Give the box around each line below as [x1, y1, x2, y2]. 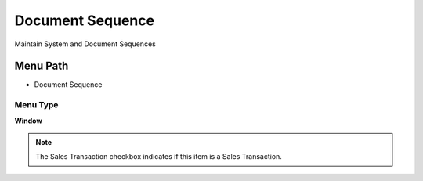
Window [14, 116, 43, 125]
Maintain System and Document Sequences [14, 39, 156, 49]
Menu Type [14, 100, 59, 110]
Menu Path [14, 60, 69, 73]
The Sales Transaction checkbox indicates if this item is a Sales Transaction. [35, 152, 282, 161]
